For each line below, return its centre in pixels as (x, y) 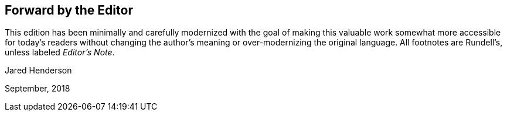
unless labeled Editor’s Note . (60, 52)
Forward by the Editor (69, 10)
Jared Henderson (38, 71)
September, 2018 (38, 89)
